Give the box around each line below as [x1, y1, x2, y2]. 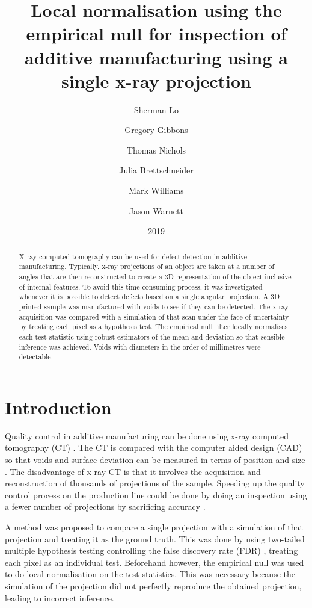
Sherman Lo [133, 103, 179, 116]
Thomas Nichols [126, 143, 186, 156]
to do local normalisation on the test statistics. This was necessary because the [5, 568, 295, 580]
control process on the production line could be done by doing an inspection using [5, 488, 307, 501]
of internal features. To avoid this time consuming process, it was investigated [19, 281, 263, 291]
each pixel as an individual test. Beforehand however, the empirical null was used [5, 556, 304, 568]
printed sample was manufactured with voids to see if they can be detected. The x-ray [19, 301, 289, 311]
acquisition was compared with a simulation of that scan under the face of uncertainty [19, 311, 289, 321]
